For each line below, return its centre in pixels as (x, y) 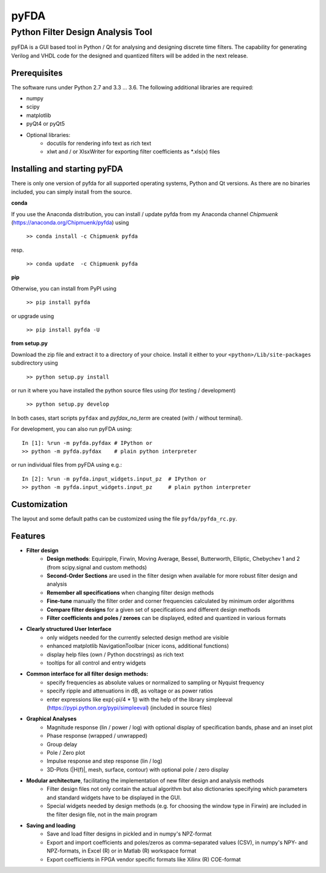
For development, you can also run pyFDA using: (72, 429)
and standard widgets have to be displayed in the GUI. (114, 798)
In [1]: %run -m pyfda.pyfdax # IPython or (87, 443)
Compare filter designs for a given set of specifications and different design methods (154, 609)
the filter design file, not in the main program (102, 814)
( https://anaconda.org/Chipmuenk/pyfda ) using (70, 222)
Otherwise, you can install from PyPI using (64, 288)
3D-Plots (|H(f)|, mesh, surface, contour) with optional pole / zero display (138, 769)
